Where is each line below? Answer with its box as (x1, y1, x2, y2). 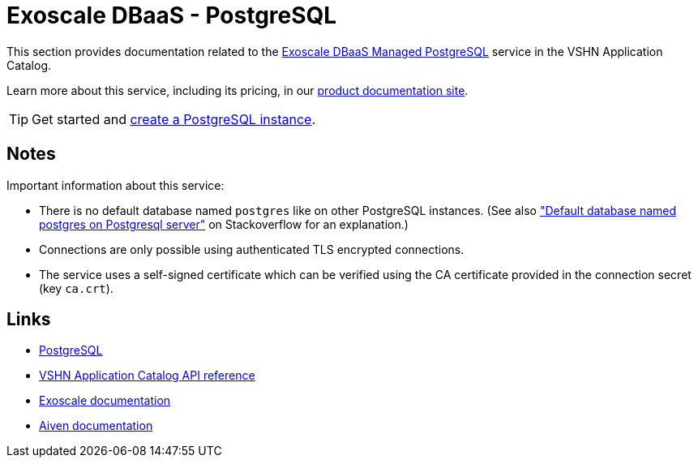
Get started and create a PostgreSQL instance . (32, 110, 316, 127)
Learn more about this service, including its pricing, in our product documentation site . (6, 83, 469, 97)
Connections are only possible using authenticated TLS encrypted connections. (39, 242, 465, 256)
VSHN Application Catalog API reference (39, 368, 255, 383)
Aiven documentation (39, 419, 153, 433)
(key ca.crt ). (39, 281, 113, 295)
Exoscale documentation (39, 393, 171, 408)
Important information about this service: (6, 178, 225, 192)
